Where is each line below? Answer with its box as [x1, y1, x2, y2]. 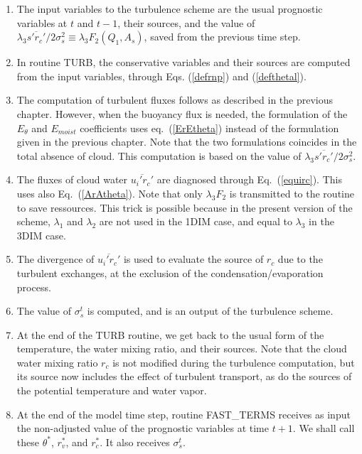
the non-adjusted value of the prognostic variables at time [16, 421, 269, 436]
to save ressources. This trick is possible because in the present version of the [16, 200, 353, 215]
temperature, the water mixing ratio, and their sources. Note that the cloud [16, 341, 347, 356]
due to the [277, 252, 323, 266]
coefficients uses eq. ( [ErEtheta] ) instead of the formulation [80, 120, 339, 135]
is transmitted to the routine [229, 185, 354, 200]
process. [16, 279, 51, 294]
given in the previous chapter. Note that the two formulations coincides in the [16, 134, 357, 149]
